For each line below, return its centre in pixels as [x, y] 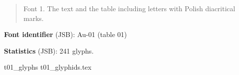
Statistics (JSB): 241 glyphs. [49, 50]
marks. [33, 18]
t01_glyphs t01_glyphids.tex [48, 67]
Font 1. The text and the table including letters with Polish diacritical [129, 8]
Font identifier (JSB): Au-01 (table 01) [66, 34]
